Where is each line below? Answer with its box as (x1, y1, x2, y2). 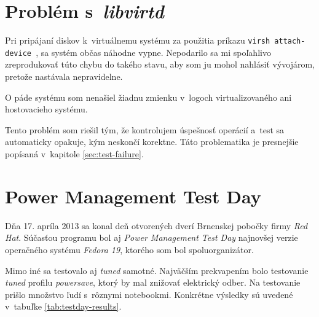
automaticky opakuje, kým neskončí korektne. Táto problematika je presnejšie (5, 135, 299, 148)
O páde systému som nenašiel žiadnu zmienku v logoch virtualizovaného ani (5, 90, 292, 103)
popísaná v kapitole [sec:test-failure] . (5, 147, 144, 160)
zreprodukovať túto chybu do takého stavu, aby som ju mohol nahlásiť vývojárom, (5, 58, 315, 71)
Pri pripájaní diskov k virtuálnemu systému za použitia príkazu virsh (5, 34, 270, 47)
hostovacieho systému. (5, 103, 88, 115)
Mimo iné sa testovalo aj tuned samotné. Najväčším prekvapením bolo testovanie (5, 264, 309, 276)
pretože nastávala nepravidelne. (5, 70, 123, 83)
